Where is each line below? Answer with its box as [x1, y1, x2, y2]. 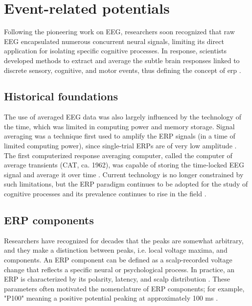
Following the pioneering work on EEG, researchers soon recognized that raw [4, 26, 235, 37]
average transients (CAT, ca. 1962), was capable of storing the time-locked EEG [4, 160, 244, 170]
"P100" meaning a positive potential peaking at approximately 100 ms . [4, 293, 218, 303]
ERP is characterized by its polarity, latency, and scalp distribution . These [4, 274, 230, 284]
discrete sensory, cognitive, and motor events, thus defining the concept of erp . [4, 65, 241, 75]
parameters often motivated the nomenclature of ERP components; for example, [4, 283, 245, 293]
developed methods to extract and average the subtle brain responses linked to [4, 55, 240, 65]
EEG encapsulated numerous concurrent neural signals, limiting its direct [4, 36, 224, 46]
